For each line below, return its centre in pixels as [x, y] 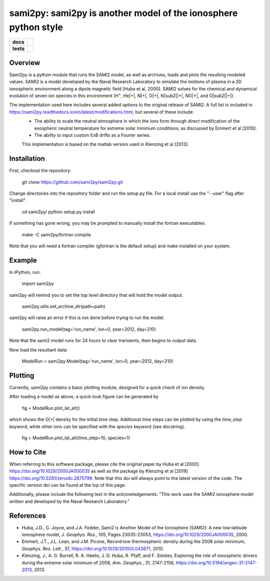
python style [36, 27]
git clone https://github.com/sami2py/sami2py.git [72, 182]
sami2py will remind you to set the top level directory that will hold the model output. [96, 295]
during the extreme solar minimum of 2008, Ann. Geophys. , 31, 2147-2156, [98, 562]
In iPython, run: [25, 272]
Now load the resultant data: [38, 350]
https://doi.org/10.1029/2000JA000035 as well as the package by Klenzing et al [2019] [98, 471]
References [27, 516]
